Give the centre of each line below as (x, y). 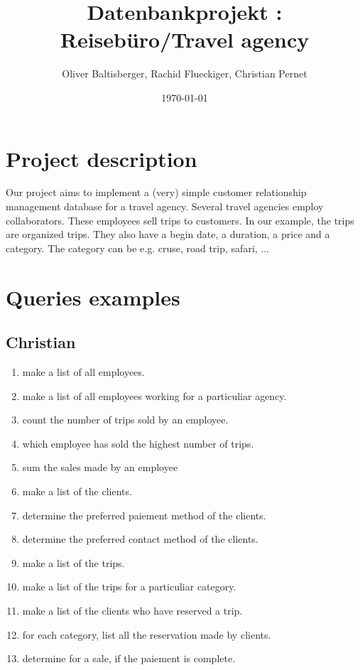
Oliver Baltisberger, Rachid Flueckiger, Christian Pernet (185, 74)
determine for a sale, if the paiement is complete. (129, 658)
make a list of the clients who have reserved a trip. (132, 610)
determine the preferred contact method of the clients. (140, 539)
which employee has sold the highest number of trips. (138, 443)
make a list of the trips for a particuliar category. (129, 587)
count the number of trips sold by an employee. (125, 420)
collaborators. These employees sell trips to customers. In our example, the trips (180, 220)
